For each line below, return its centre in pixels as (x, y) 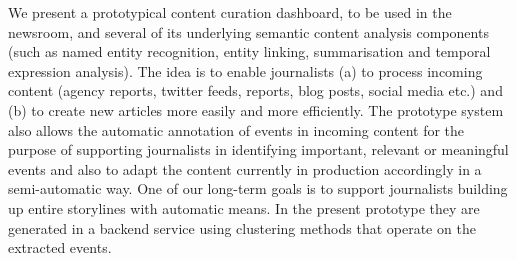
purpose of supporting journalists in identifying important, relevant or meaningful (258, 149)
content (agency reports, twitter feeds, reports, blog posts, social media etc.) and (255, 90)
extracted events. (60, 247)
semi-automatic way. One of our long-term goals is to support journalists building (258, 188)
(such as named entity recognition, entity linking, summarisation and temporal (249, 51)
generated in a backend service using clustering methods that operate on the (242, 227)
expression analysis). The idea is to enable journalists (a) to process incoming (245, 70)
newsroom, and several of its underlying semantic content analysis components (248, 31)
